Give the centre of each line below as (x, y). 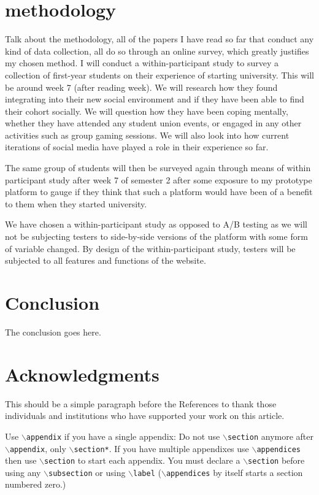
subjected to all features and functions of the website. (106, 260)
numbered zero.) (36, 484)
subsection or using (87, 472)
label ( (147, 472)
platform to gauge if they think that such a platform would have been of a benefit (159, 192)
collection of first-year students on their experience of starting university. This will (159, 75)
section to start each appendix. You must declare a (142, 460)
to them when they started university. (76, 203)
